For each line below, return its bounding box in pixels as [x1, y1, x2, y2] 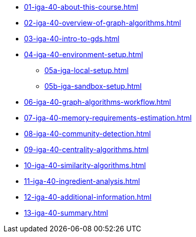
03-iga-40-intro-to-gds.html [24, 34, 119, 43]
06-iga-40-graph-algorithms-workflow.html [24, 98, 171, 106]
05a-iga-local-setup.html [44, 66, 129, 75]
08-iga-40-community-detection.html [24, 129, 151, 138]
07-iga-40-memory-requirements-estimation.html [24, 113, 192, 122]
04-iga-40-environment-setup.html [24, 50, 143, 59]
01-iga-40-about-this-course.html [24, 3, 138, 11]
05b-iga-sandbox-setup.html [44, 82, 142, 90]
